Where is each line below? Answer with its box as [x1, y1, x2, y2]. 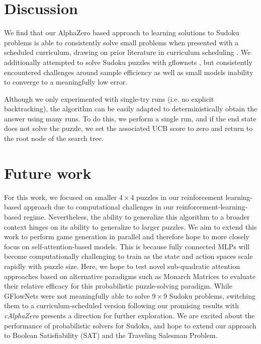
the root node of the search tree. [4, 133, 104, 144]
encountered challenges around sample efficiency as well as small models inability [4, 66, 253, 77]
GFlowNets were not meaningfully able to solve [4, 290, 150, 301]
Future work [4, 162, 92, 183]
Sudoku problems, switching [169, 290, 256, 301]
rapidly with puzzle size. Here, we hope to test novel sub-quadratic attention [4, 260, 240, 271]
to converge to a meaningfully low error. [4, 77, 128, 87]
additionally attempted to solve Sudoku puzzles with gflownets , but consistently [4, 56, 252, 67]
